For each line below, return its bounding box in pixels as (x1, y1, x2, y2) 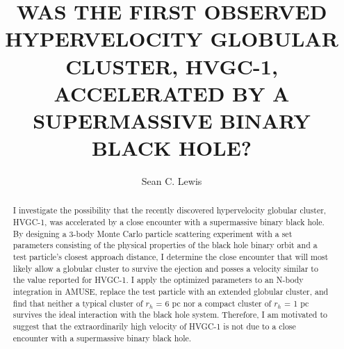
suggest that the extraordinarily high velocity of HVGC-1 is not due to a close (13, 320, 296, 332)
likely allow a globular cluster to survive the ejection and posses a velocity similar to (13, 262, 318, 274)
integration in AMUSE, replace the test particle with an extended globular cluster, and (13, 286, 329, 298)
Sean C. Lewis (141, 174, 202, 188)
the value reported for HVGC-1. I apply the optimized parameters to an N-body (13, 274, 304, 286)
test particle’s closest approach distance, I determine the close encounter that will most (13, 251, 329, 263)
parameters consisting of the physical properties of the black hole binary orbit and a (13, 239, 318, 251)
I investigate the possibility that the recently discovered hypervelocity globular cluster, (13, 204, 327, 216)
